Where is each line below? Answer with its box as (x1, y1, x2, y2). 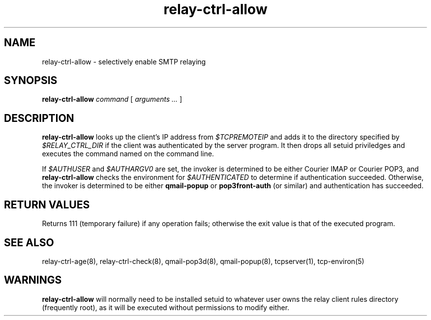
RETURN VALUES (4, 198, 90, 211)
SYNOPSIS (4, 74, 58, 87)
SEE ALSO (4, 236, 54, 249)
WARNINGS (4, 274, 62, 287)
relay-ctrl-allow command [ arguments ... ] (42, 95, 183, 104)
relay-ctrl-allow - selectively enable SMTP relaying (42, 57, 206, 66)
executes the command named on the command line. (42, 149, 214, 158)
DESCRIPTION (4, 112, 74, 124)
